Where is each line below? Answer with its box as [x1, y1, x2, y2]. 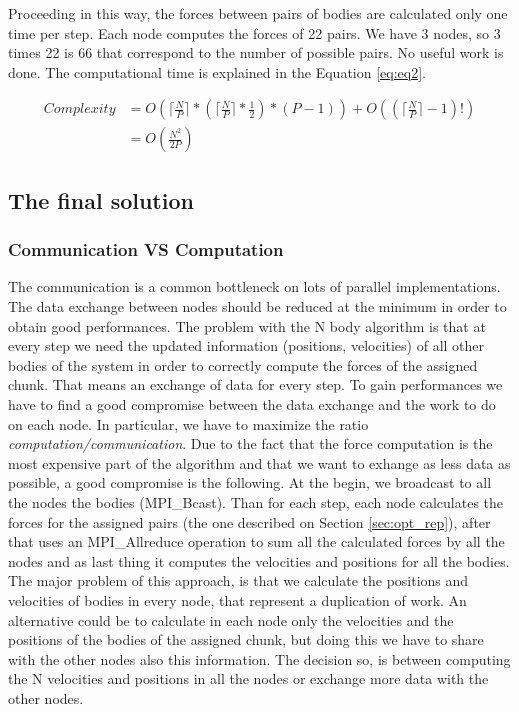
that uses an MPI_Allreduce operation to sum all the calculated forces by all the [8, 531, 505, 552]
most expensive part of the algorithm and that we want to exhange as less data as [8, 452, 511, 473]
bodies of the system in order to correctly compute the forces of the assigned [8, 354, 478, 375]
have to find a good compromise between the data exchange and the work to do [8, 394, 496, 414]
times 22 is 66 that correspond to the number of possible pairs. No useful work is [8, 42, 504, 63]
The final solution [8, 184, 194, 215]
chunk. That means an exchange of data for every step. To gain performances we [8, 374, 503, 395]
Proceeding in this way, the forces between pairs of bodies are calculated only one [8, 3, 508, 23]
